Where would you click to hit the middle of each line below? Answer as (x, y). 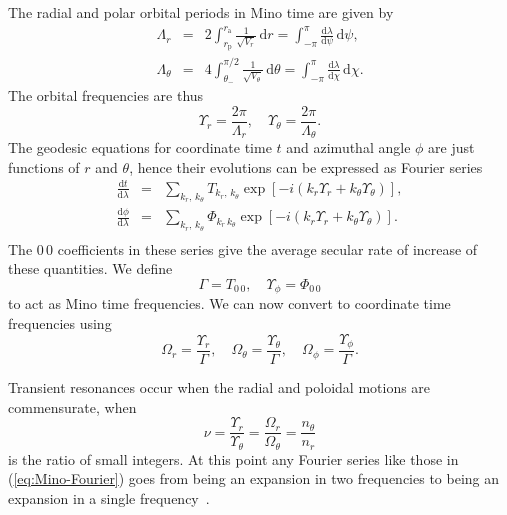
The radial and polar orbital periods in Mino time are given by (201, 12)
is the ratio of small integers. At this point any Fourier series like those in (233, 458)
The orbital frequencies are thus (106, 95)
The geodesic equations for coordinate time (140, 147)
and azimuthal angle (348, 147)
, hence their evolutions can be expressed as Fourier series (306, 166)
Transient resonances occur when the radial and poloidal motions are (219, 387)
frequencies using (60, 322)
